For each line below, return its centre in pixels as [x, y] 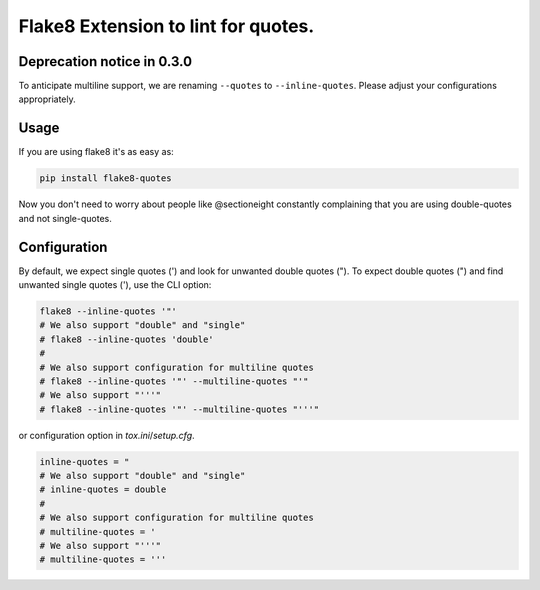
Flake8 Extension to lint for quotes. [166, 26]
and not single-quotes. [65, 218]
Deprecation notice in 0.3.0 [105, 61]
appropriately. [47, 99]
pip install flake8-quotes [105, 178]
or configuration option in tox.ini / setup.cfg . [106, 435]
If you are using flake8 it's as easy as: [96, 152]
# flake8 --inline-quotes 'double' [126, 339]
